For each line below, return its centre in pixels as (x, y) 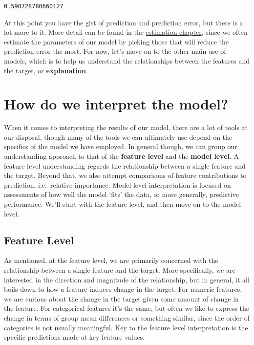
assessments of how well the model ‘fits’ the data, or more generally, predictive (121, 194)
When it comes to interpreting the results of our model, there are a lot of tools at (126, 127)
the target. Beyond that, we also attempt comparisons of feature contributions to (125, 175)
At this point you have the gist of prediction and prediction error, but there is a (124, 22)
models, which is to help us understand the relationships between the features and (127, 60)
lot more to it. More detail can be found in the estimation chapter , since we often (126, 32)
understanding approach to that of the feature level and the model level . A (122, 156)
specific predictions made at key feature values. (74, 337)
